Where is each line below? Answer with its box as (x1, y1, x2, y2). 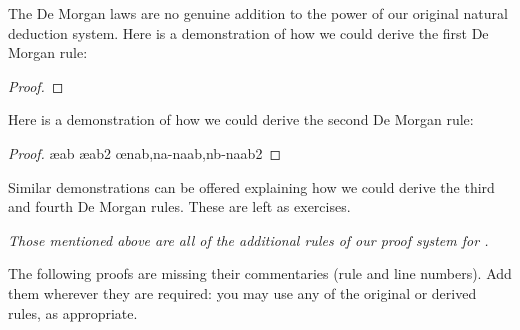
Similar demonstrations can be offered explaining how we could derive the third (8, 176, 495, 197)
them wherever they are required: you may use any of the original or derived (8, 282, 477, 303)
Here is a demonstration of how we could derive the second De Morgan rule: (8, 109, 474, 130)
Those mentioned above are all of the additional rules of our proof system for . (8, 229, 489, 250)
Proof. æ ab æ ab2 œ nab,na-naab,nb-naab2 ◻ (8, 142, 282, 163)
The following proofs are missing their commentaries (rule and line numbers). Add (8, 263, 512, 284)
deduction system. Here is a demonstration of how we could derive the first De (8, 22, 489, 43)
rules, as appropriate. (8, 302, 138, 323)
